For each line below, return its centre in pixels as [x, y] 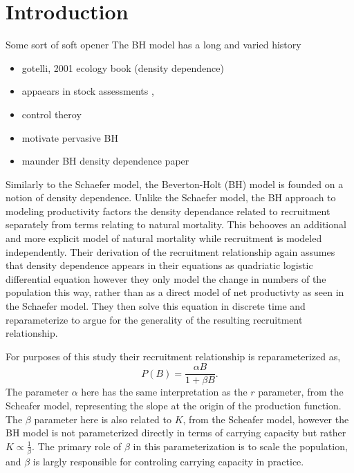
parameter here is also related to [103, 419]
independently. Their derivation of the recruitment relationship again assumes [170, 251]
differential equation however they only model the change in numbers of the [166, 278]
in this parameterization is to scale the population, [240, 446]
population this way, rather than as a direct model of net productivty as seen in [175, 292]
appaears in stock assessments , [88, 91]
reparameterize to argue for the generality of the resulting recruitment [154, 319]
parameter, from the [301, 392]
